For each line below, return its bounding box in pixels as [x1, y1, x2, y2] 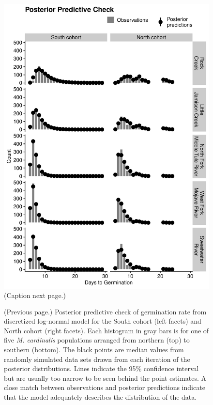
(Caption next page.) [4, 290, 66, 300]
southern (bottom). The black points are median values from [4, 344, 184, 355]
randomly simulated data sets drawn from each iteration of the [4, 354, 190, 364]
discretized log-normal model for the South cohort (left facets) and [4, 316, 201, 326]
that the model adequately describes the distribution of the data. [4, 392, 197, 402]
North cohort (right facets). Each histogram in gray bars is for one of [4, 325, 209, 335]
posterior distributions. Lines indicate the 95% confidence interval [4, 363, 199, 374]
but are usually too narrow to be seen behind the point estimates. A [4, 373, 207, 383]
